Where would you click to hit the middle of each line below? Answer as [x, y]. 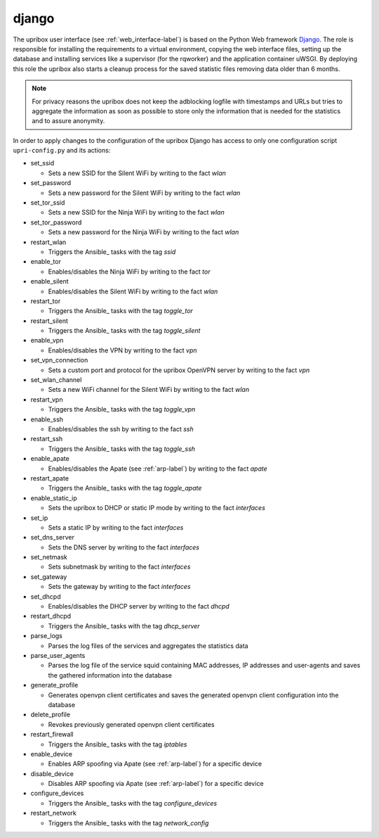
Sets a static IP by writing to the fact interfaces [116, 527]
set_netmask [49, 557]
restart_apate [50, 478]
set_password [51, 183]
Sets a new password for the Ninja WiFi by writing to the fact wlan [144, 232]
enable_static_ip [54, 498]
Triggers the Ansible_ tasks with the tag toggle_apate [125, 488]
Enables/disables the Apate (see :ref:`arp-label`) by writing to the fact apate [158, 469]
